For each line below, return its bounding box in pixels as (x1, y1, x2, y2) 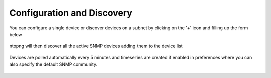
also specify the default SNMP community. (9, 61, 98, 67)
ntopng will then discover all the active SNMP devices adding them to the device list (9, 43, 183, 49)
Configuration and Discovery (9, 7, 133, 18)
